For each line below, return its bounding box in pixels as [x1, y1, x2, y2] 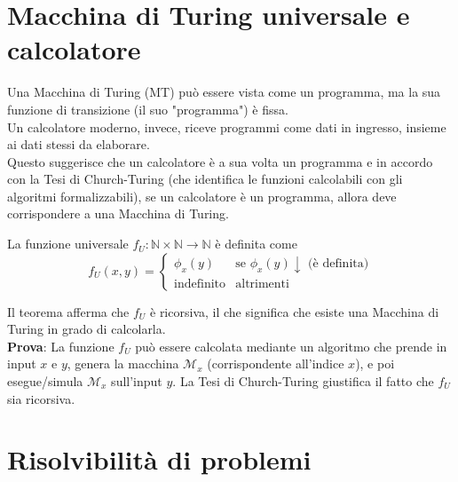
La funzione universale [7, 234, 129, 253]
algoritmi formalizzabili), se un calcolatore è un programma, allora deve [7, 186, 397, 205]
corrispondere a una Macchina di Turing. [7, 204, 229, 223]
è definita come [215, 234, 297, 253]
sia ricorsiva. [7, 389, 75, 407]
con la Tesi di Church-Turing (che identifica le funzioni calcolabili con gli [7, 170, 403, 188]
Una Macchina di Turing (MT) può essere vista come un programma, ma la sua [7, 83, 441, 101]
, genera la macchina [67, 354, 179, 373]
